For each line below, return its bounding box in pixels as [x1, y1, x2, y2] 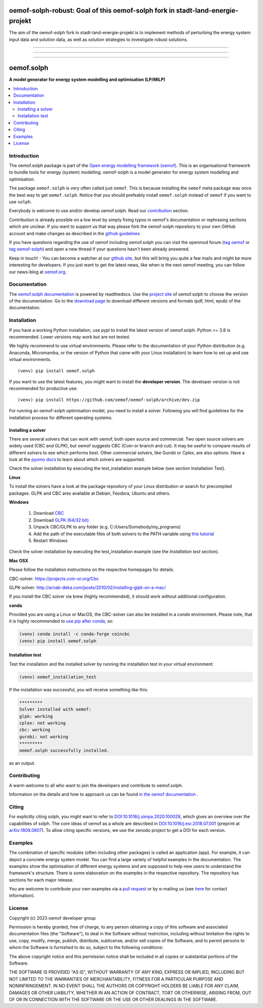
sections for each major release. [9, 877, 74, 883]
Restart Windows [33, 537, 68, 544]
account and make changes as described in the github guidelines [9, 230, 140, 236]
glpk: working [19, 713, 53, 719]
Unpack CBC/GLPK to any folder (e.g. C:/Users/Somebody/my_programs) [33, 524, 181, 530]
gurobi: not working [19, 734, 68, 739]
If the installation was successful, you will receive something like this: [9, 686, 149, 692]
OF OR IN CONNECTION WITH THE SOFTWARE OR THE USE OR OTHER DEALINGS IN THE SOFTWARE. [9, 996, 218, 1002]
